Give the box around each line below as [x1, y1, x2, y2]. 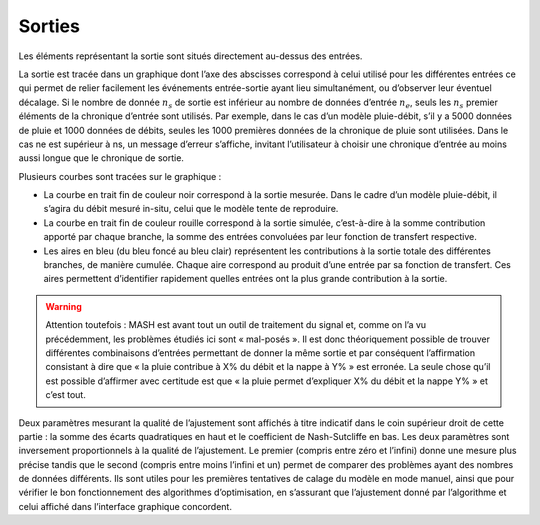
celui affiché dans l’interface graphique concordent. [18, 500, 232, 512]
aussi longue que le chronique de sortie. [18, 152, 185, 164]
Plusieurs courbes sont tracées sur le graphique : [18, 170, 222, 182]
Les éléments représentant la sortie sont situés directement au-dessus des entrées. [18, 50, 363, 62]
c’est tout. [45, 389, 87, 401]
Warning [45, 300, 82, 312]
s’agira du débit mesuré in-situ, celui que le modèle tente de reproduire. [43, 203, 339, 215]
